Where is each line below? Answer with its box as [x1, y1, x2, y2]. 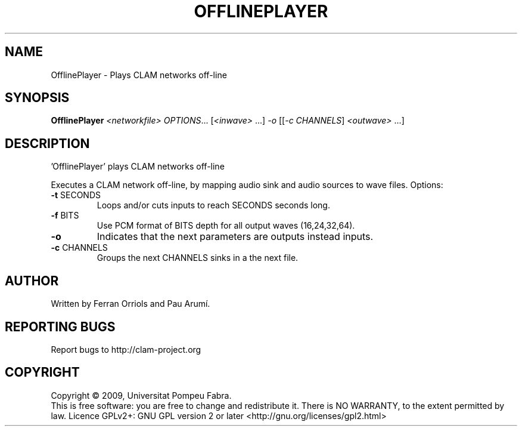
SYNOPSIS [5, 90, 70, 106]
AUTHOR [5, 273, 59, 288]
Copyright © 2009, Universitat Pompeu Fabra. [51, 390, 232, 401]
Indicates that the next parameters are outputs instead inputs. [97, 230, 374, 243]
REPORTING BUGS [5, 319, 116, 334]
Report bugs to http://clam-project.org [51, 344, 201, 355]
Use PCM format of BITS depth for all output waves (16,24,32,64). [97, 220, 355, 231]
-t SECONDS [51, 190, 101, 201]
